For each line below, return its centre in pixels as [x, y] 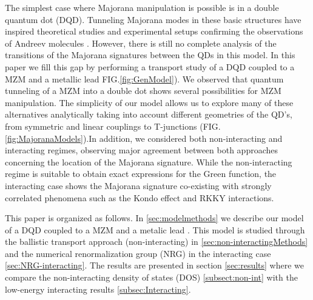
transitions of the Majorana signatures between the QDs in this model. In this [150, 55]
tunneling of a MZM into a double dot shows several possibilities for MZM [143, 91]
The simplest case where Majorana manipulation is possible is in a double [142, 7]
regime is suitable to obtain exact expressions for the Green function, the [141, 174]
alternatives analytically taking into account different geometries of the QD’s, [149, 114]
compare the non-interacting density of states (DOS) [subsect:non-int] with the [151, 277]
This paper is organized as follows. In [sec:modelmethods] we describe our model [154, 218]
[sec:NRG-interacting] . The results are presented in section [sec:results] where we [155, 265]
